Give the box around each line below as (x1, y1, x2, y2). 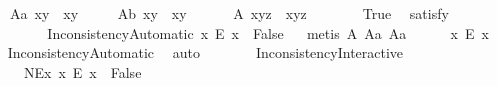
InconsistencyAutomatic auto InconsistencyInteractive (7, 42, 404, 63)
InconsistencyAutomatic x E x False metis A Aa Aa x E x (47, 22, 489, 43)
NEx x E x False (23, 61, 142, 82)
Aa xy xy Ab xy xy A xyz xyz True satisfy (9, 3, 449, 23)
